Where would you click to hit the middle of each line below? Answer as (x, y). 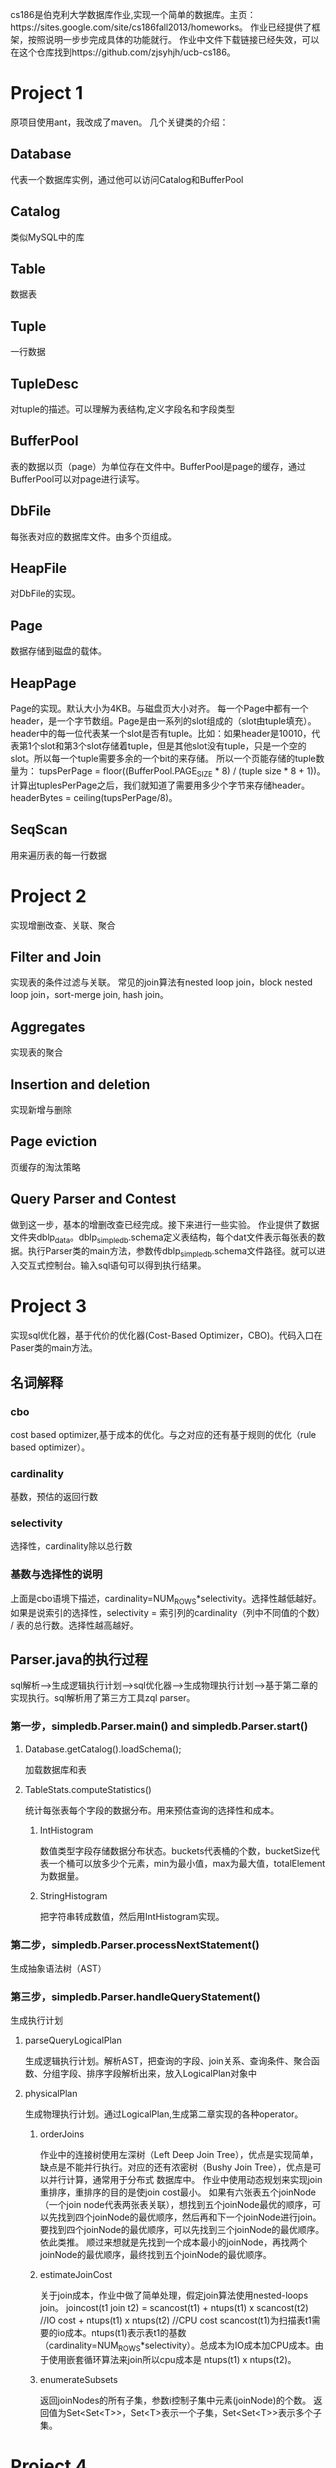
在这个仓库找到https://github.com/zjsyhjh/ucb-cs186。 (123, 52)
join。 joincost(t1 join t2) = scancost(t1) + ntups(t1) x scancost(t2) (174, 2308)
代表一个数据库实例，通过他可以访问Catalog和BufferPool (127, 179)
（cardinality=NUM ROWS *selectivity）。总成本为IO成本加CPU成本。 (177, 2346)
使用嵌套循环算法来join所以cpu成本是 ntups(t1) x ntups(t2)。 (172, 2360)
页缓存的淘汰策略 (45, 1167)
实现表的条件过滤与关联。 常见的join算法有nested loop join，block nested (161, 982)
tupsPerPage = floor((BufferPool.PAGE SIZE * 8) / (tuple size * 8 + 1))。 (182, 772)
